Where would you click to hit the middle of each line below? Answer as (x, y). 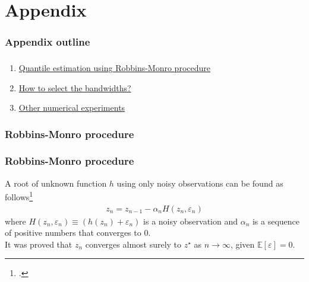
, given (242, 244)
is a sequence (276, 221)
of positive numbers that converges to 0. (78, 233)
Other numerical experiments (72, 108)
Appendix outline (48, 42)
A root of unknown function (56, 183)
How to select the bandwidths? (75, 87)
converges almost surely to (133, 244)
